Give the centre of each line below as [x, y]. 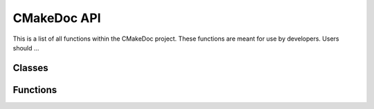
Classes [30, 68]
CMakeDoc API [57, 18]
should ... [26, 48]
